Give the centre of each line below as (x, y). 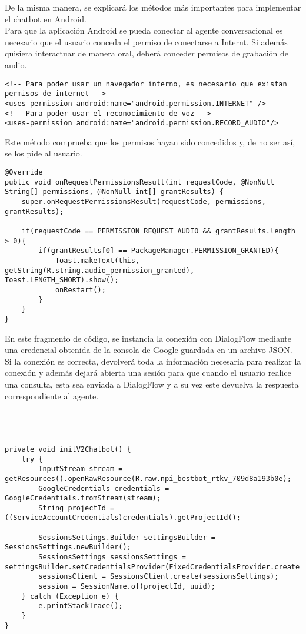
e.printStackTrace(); (81, 606)
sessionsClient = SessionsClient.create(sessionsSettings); (159, 577)
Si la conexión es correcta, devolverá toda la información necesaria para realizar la (153, 361)
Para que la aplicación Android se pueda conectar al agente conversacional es (144, 30)
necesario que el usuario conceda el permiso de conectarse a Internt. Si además (146, 41)
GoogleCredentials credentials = (104, 488)
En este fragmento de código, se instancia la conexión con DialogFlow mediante (148, 338)
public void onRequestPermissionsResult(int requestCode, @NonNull (140, 182)
